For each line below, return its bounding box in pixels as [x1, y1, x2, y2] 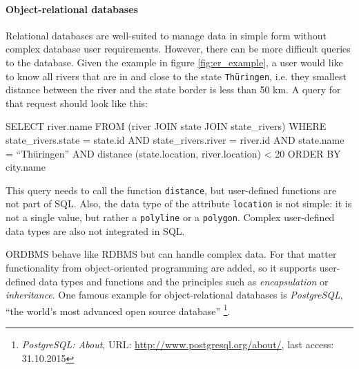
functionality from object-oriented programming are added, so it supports [6, 260, 317, 274]
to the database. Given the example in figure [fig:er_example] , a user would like [6, 55, 343, 69]
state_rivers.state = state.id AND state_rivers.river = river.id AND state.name [6, 133, 345, 147]
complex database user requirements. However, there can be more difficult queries [6, 41, 351, 56]
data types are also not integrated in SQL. [6, 223, 185, 238]
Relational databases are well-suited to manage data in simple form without [6, 28, 327, 42]
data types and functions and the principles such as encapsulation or [39, 274, 329, 288]
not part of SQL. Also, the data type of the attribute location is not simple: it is [6, 196, 352, 211]
